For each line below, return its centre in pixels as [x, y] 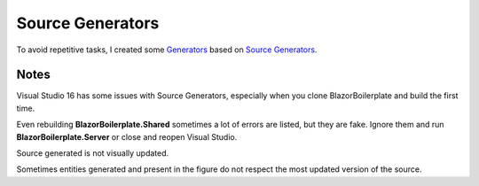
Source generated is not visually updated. [93, 153]
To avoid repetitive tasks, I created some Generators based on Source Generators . [167, 50]
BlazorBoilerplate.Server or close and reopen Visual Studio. [127, 136]
